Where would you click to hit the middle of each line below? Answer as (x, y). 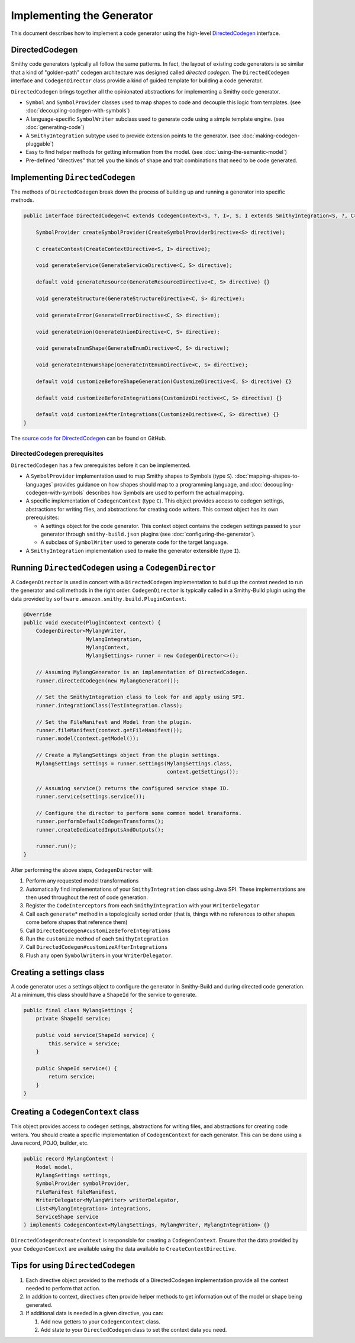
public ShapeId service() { (77, 1068)
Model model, (55, 1167)
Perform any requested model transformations (82, 881)
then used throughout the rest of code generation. (87, 897)
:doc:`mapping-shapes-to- (267, 476)
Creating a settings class (58, 972)
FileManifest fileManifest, (77, 1192)
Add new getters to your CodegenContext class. (101, 1321)
